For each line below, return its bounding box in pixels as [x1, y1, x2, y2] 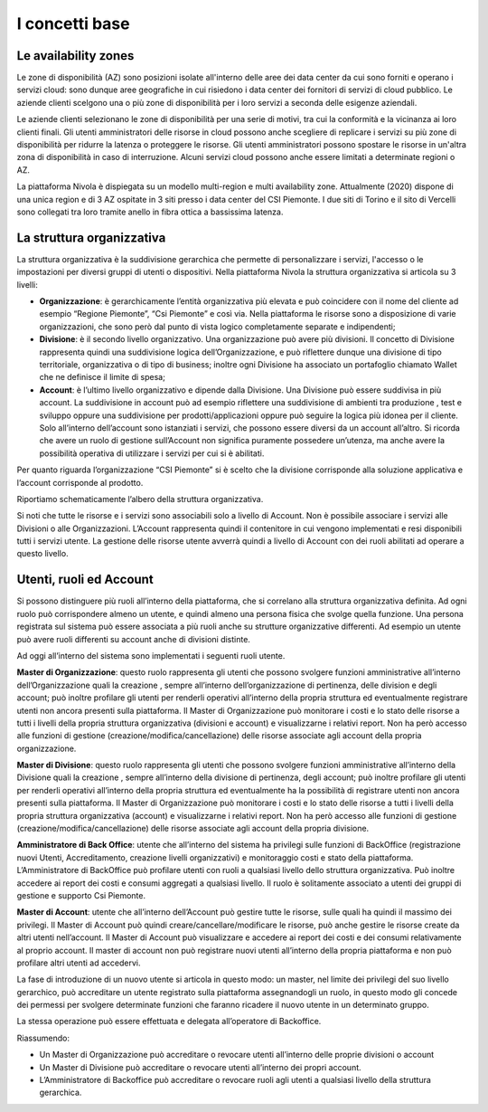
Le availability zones [16, 48, 135, 63]
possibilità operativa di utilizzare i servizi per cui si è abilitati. [39, 448, 265, 459]
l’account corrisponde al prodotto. [16, 477, 144, 488]
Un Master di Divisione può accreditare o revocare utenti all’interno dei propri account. [39, 1061, 361, 1072]
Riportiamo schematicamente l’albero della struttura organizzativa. [16, 493, 264, 504]
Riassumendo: [16, 1032, 70, 1043]
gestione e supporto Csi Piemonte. [16, 889, 146, 900]
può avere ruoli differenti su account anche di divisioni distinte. [16, 633, 250, 644]
